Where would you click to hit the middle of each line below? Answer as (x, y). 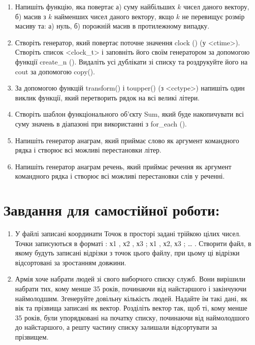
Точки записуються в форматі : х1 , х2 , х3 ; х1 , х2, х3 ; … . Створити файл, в (133, 243)
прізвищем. (32, 336)
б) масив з (31, 16)
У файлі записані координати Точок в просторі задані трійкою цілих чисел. (128, 234)
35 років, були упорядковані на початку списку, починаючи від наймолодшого (132, 317)
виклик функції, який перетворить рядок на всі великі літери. (107, 97)
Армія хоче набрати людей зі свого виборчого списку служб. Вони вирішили (130, 279)
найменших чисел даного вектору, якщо (114, 16)
